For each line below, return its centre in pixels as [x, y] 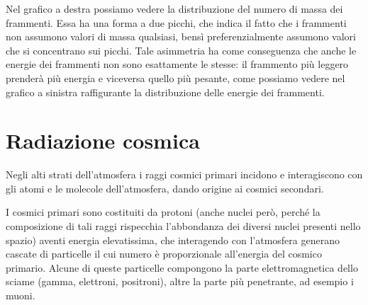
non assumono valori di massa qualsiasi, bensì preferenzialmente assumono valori [181, 36]
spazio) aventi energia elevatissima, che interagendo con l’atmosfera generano [173, 240]
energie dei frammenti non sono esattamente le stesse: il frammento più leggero [177, 64]
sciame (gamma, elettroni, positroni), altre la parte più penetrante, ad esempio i [180, 281]
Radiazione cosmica [103, 140]
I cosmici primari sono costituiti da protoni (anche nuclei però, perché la [163, 212]
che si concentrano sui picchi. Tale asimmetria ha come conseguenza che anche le [181, 50]
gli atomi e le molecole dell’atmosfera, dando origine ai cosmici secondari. [165, 188]
